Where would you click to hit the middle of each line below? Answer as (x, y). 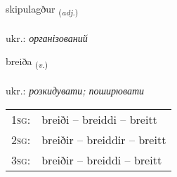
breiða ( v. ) (27, 62)
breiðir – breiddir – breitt (104, 139)
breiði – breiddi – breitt (99, 119)
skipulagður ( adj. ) (42, 9)
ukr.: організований (47, 37)
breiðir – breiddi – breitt (102, 160)
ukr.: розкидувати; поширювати (75, 91)
